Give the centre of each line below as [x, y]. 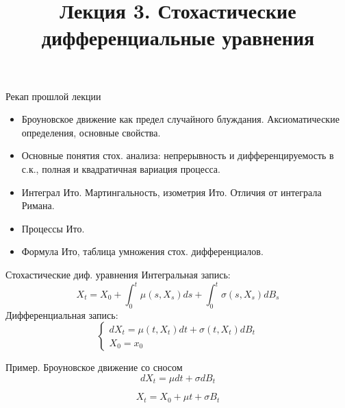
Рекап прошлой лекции [53, 96]
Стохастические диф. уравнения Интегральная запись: [118, 274]
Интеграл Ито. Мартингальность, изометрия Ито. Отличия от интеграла [171, 192]
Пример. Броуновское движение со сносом [94, 367]
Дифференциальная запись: [62, 314]
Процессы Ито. [53, 228]
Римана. [38, 205]
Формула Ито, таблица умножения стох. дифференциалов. [142, 251]
